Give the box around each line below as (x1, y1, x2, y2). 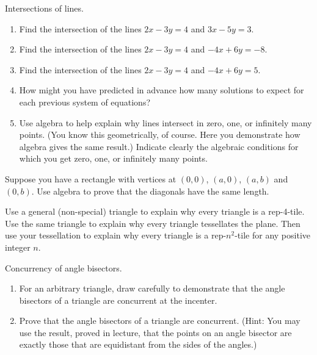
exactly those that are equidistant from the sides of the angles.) (19, 338, 257, 351)
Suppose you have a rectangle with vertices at (5, 172, 177, 185)
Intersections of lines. (5, 2, 84, 14)
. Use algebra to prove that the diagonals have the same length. (31, 184, 269, 197)
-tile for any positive (235, 229, 310, 242)
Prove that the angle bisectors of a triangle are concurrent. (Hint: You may (19, 314, 301, 327)
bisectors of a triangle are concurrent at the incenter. (19, 293, 217, 306)
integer (5, 240, 31, 253)
